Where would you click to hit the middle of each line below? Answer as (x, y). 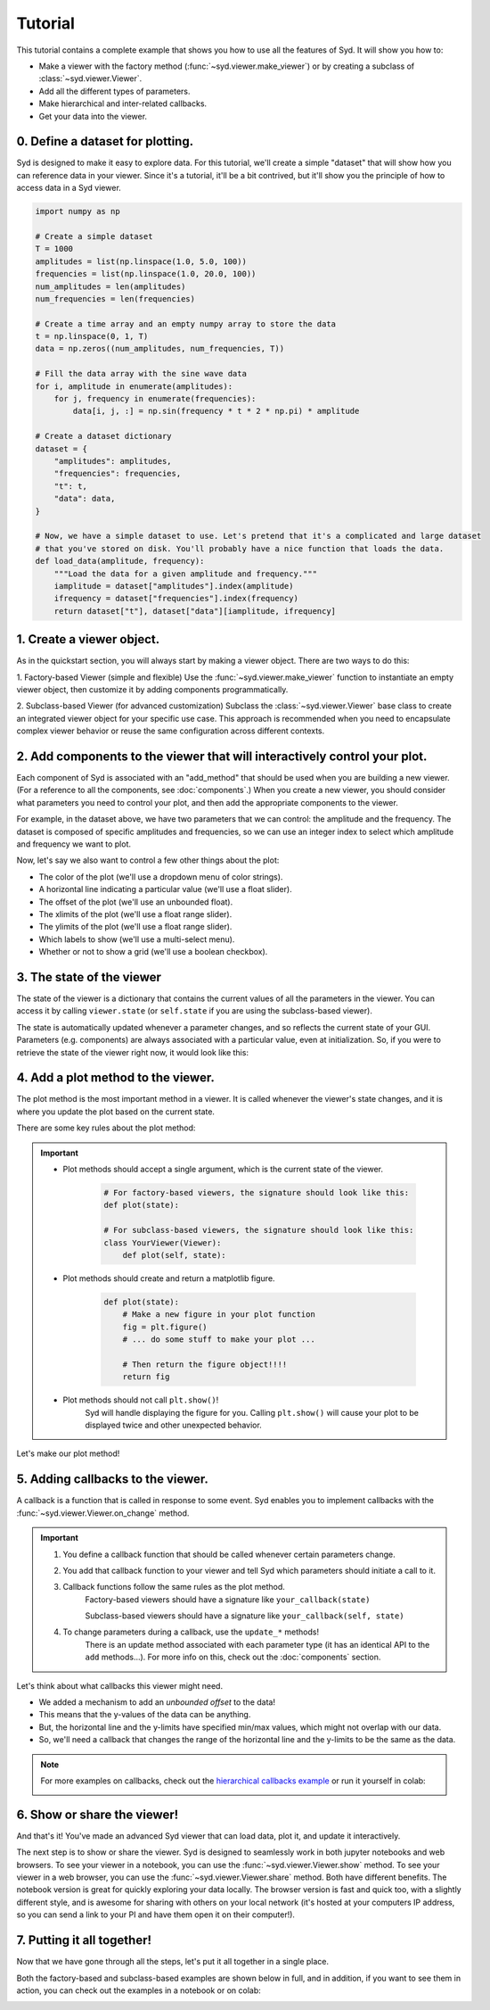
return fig (146, 1377)
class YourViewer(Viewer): (163, 1243)
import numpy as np (78, 211)
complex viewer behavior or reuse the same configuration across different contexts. (171, 731)
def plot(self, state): (174, 1255)
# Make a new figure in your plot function (219, 1315)
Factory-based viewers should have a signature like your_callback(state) (228, 1599)
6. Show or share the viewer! (98, 1814)
